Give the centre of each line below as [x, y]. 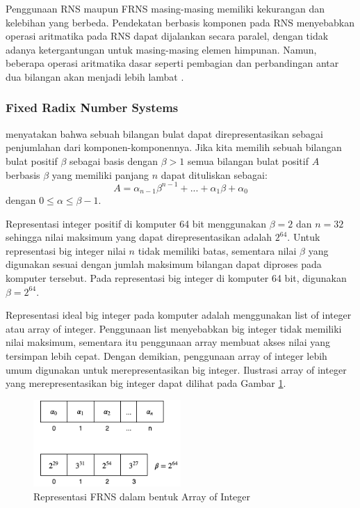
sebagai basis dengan [114, 160]
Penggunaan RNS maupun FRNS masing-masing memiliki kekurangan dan [165, 8]
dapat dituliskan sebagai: [214, 174]
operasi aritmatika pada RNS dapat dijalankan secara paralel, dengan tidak [167, 36]
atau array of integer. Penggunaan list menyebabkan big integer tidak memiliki [174, 328]
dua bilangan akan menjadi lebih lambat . [95, 76]
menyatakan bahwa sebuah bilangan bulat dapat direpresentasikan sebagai [164, 133]
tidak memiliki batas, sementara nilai [217, 250]
